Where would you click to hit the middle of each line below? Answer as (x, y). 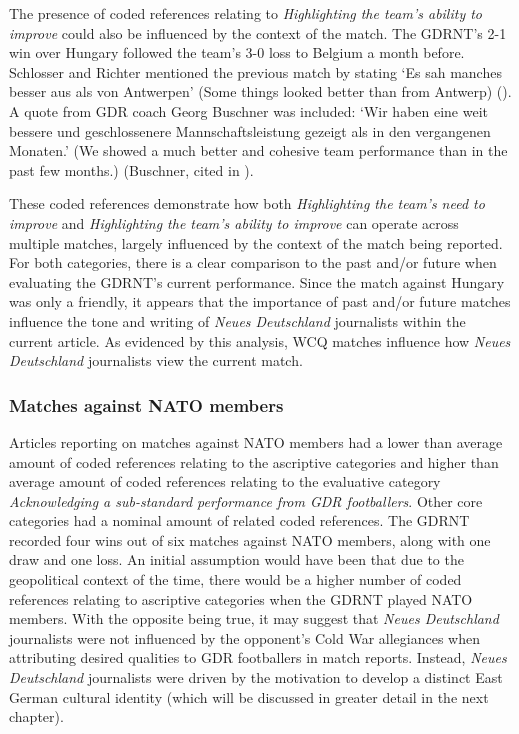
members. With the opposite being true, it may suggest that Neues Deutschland (254, 618)
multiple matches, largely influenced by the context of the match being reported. (256, 242)
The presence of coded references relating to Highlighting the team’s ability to (246, 13)
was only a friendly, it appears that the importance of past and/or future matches (260, 301)
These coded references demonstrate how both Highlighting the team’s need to (247, 203)
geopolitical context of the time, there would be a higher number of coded (235, 579)
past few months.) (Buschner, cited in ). (131, 169)
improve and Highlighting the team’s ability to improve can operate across (234, 222)
